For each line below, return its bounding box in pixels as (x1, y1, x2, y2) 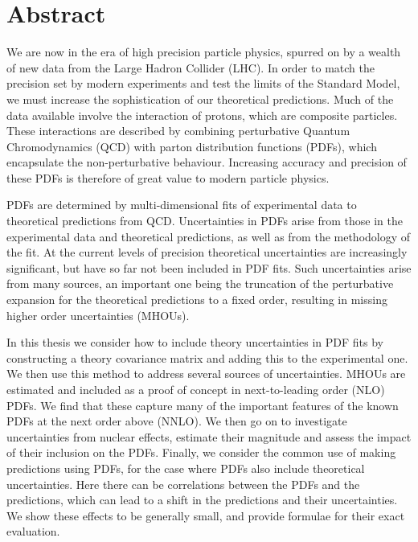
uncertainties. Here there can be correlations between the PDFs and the (6, 475, 360, 492)
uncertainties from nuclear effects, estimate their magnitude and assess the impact (6, 428, 412, 445)
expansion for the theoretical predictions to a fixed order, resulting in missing (6, 291, 387, 308)
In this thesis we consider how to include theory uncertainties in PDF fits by (6, 334, 383, 351)
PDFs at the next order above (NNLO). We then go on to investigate (6, 413, 347, 429)
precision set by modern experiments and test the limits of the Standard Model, (6, 75, 400, 92)
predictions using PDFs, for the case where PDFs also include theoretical (6, 459, 365, 476)
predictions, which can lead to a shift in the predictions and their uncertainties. (6, 491, 398, 508)
